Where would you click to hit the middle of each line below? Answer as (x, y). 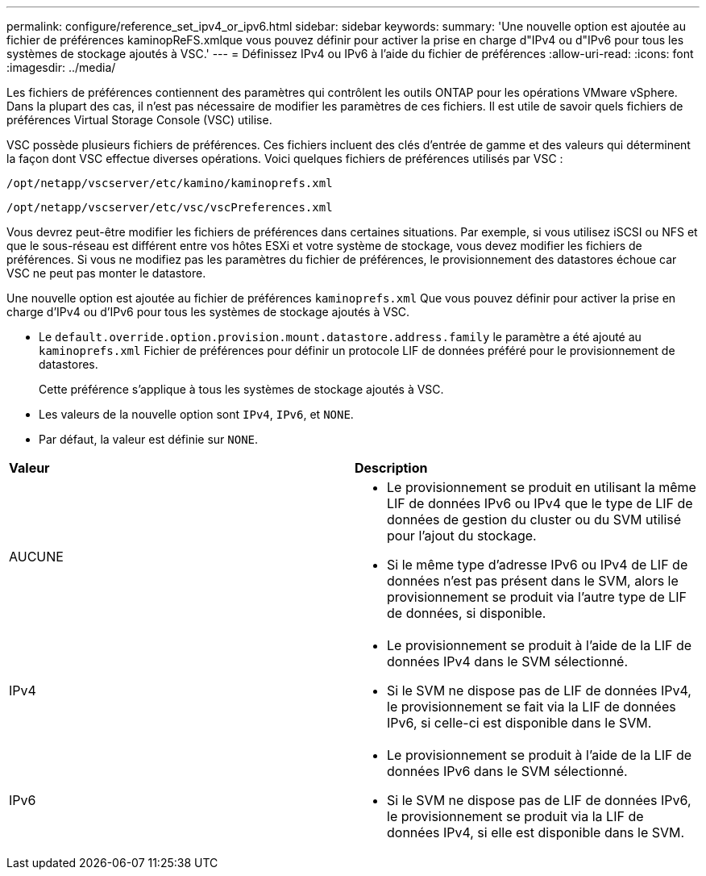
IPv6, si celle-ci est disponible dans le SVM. (519, 723)
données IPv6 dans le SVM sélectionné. (507, 771)
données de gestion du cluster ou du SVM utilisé (534, 519)
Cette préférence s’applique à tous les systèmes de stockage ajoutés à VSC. (241, 389)
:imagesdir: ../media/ (61, 67)
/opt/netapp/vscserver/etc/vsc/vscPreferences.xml (170, 207)
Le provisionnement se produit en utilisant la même (542, 487)
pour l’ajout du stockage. (462, 536)
